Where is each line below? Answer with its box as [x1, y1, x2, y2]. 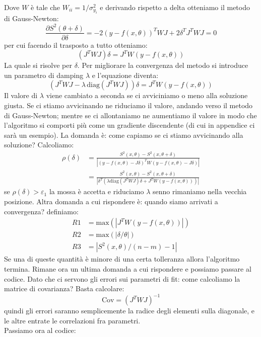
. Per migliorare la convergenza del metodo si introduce [77, 60, 248, 70]
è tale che [31, 2, 60, 12]
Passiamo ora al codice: [4, 325, 76, 335]
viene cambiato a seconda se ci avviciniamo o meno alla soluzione [46, 90, 248, 101]
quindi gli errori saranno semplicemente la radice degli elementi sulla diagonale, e [4, 305, 255, 316]
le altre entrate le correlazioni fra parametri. [4, 315, 141, 325]
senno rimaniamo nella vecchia [152, 186, 247, 197]
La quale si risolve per [4, 60, 72, 70]
